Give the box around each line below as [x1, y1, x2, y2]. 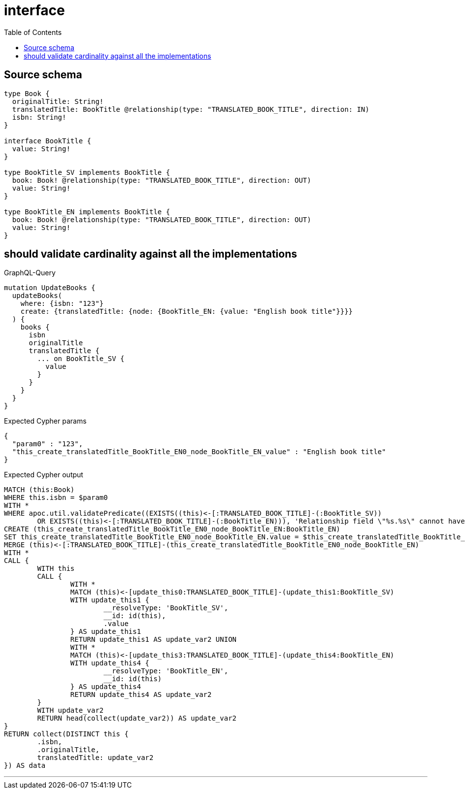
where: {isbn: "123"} [20, 299, 104, 308]
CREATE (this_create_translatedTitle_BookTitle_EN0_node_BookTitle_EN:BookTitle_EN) [4, 525, 340, 533]
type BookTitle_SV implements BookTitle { [4, 168, 170, 176]
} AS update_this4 [70, 683, 141, 691]
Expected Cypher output [4, 470, 83, 479]
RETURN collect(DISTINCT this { [4, 730, 129, 738]
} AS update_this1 [70, 628, 141, 636]
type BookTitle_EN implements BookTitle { [4, 207, 170, 216]
